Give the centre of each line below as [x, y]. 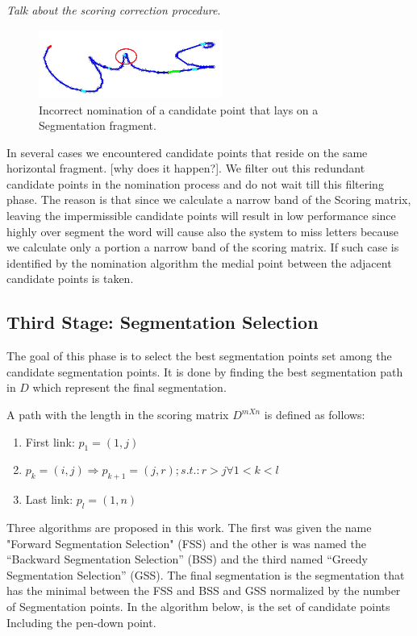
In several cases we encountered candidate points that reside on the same [187, 152]
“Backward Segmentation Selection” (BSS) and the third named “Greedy [187, 559]
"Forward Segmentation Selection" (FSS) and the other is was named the [186, 543]
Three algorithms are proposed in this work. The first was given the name [189, 528]
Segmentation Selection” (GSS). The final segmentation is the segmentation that [206, 574]
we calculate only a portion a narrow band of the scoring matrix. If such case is [203, 247]
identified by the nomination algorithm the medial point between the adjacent [199, 262]
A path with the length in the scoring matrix [118, 415]
